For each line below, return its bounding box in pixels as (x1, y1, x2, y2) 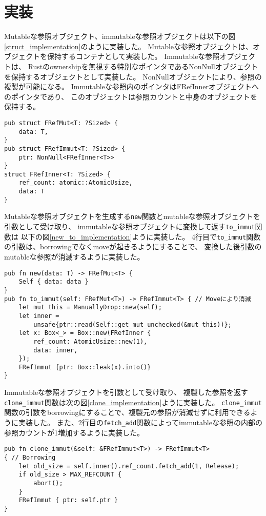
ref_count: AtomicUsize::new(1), (33, 338, 148, 345)
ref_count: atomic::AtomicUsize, (18, 179, 133, 187)
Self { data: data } (18, 278, 89, 286)
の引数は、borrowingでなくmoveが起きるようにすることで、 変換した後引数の (4, 241, 262, 252)
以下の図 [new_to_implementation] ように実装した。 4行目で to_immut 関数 (21, 231, 261, 242)
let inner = (18, 312, 59, 320)
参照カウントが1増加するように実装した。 (4, 427, 144, 438)
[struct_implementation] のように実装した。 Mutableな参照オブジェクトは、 (4, 41, 253, 51)
